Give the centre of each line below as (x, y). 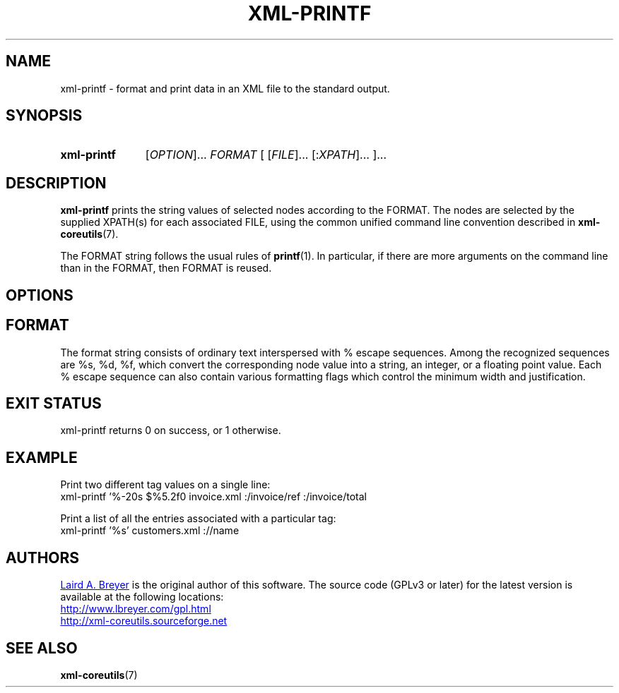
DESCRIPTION (56, 183)
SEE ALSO (42, 648)
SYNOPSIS (44, 116)
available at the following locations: (142, 597)
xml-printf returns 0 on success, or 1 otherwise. (171, 430)
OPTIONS (40, 295)
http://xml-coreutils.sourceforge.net (144, 621)
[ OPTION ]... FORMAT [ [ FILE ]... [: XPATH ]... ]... (266, 155)
